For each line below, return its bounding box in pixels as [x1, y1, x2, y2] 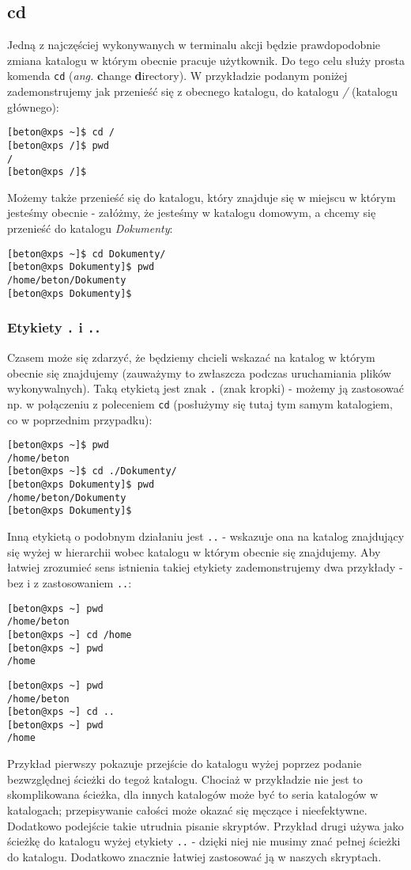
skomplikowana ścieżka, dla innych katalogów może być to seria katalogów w [7, 786, 379, 803]
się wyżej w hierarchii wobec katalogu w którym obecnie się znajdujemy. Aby [7, 543, 381, 560]
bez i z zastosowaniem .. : [7, 574, 132, 591]
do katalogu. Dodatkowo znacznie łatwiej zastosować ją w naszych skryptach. [7, 848, 382, 864]
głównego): [7, 98, 59, 115]
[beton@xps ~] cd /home [7, 629, 132, 640]
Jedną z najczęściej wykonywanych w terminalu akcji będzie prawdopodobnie [7, 36, 381, 53]
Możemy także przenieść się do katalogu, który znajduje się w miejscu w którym [7, 188, 396, 205]
